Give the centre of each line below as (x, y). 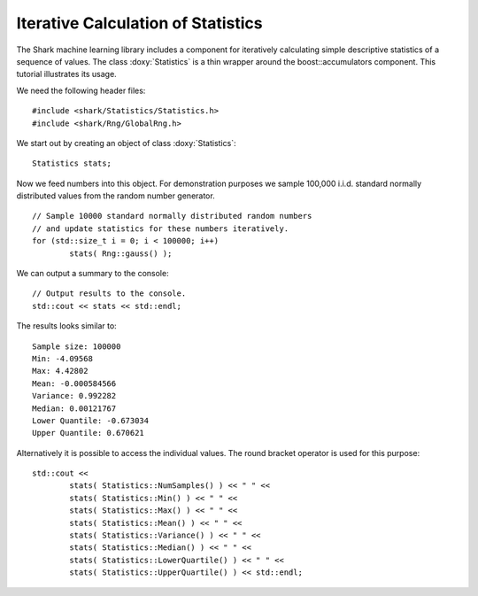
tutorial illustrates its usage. (66, 74)
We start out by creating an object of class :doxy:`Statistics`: (126, 143)
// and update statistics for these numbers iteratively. (161, 228)
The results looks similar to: (66, 326)
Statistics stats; (72, 163)
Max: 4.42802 (60, 371)
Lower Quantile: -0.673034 (91, 420)
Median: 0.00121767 (74, 408)
